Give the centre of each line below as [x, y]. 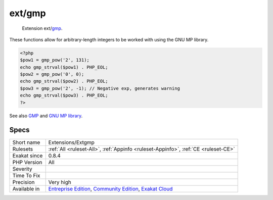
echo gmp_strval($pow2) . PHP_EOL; [64, 81]
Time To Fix [26, 175]
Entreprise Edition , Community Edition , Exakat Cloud [110, 188]
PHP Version [27, 162]
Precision [24, 182]
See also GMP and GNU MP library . [46, 116]
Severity [22, 169]
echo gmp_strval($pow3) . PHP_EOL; [64, 95]
